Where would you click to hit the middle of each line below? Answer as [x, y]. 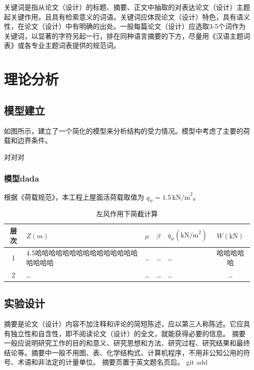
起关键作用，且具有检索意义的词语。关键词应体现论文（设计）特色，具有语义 [127, 16]
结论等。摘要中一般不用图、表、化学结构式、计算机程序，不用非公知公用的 [124, 352]
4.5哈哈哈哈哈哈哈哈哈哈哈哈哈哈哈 [82, 253]
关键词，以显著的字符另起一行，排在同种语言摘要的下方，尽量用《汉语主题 [124, 35]
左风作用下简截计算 [127, 214]
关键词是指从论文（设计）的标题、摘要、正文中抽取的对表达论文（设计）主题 [127, 7]
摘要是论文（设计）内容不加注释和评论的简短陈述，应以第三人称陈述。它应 [124, 324]
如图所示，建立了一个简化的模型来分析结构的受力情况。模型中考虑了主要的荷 [127, 130]
